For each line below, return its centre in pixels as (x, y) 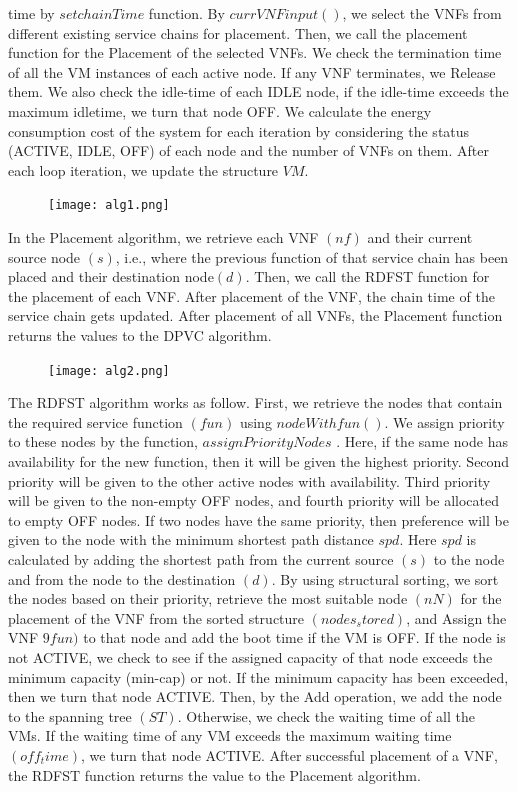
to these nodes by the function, (103, 441)
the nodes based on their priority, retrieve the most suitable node (208, 598)
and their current (420, 237)
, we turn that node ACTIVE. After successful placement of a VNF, (289, 754)
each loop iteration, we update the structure (143, 169)
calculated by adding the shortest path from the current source (201, 558)
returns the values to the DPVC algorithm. (140, 334)
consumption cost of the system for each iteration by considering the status (239, 130)
